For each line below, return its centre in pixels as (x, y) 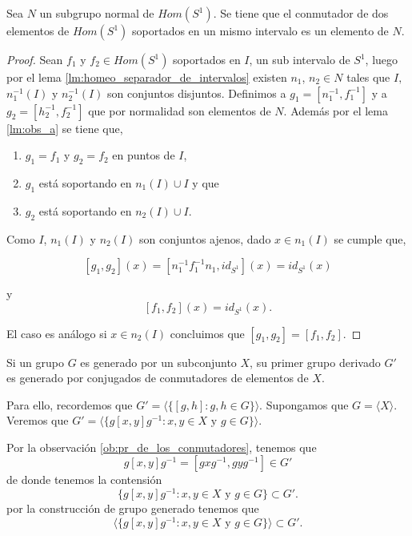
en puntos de (144, 155)
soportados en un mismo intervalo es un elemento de (260, 30)
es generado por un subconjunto (158, 362)
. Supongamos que (304, 404)
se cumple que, (370, 238)
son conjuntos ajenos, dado (205, 238)
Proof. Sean (35, 59)
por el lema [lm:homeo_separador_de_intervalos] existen (147, 77)
